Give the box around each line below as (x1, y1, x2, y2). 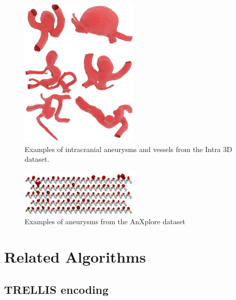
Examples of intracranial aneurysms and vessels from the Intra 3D (25, 143, 232, 154)
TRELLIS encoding (4, 281, 109, 297)
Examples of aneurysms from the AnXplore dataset (25, 216, 186, 227)
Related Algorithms (4, 246, 146, 267)
